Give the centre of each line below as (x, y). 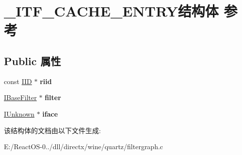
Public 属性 (32, 60)
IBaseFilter (20, 97)
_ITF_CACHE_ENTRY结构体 (111, 11)
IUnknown (19, 113)
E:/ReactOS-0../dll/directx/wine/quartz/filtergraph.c (84, 146)
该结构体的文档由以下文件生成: (52, 130)
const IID (18, 81)
